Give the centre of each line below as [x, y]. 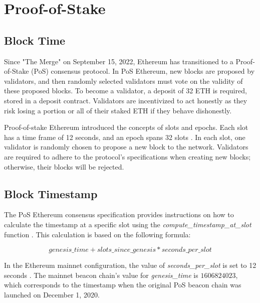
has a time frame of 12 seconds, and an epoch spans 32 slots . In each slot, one [125, 137]
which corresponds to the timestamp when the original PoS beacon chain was [123, 285]
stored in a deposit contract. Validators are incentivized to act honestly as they [126, 100]
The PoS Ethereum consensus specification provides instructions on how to [119, 214]
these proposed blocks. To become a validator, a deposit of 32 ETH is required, [125, 91]
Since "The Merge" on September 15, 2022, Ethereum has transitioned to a [119, 61]
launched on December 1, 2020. [52, 294]
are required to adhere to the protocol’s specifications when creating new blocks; [127, 156]
